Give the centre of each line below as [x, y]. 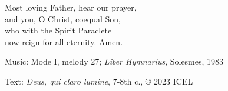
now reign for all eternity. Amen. [64, 41]
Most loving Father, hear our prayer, [71, 7]
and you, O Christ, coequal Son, [63, 18]
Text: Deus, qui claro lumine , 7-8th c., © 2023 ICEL [99, 81]
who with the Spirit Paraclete [58, 30]
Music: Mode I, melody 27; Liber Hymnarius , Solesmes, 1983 [114, 61]
